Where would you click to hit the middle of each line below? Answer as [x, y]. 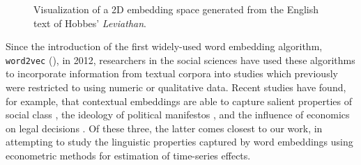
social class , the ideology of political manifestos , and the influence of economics [178, 115]
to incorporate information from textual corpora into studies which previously [172, 73]
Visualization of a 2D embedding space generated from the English [176, 9]
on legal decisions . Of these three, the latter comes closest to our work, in [164, 128]
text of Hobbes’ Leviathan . [90, 23]
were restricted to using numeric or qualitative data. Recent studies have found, [176, 87]
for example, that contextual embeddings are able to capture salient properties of [179, 101]
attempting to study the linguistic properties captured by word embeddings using [179, 142]
